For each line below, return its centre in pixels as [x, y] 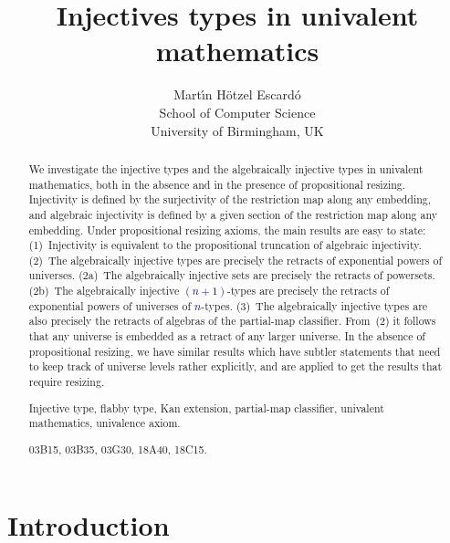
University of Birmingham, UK [237, 130]
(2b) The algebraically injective [104, 291]
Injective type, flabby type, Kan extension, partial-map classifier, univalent [206, 407]
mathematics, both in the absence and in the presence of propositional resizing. [217, 184]
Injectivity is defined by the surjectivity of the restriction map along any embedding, [230, 199]
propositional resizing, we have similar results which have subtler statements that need [235, 351]
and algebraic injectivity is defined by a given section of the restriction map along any [233, 214]
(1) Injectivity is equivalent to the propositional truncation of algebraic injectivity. [225, 245]
